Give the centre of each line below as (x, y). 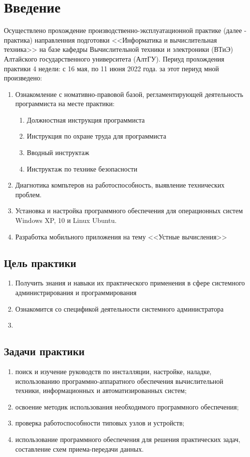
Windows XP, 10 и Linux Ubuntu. (66, 220)
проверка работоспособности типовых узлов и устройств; (100, 423)
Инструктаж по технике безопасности (82, 168)
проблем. (29, 194)
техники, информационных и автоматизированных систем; (101, 390)
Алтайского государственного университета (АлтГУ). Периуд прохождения (114, 58)
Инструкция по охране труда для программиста (96, 136)
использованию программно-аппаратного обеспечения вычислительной (119, 381)
